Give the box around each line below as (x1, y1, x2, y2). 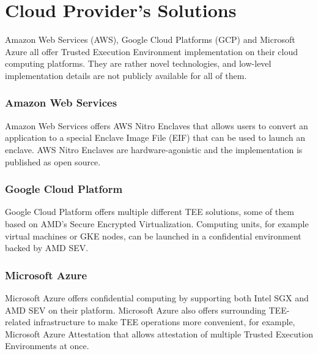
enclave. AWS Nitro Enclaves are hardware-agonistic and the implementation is (5, 143, 303, 156)
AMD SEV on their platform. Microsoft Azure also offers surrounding (5, 303, 266, 316)
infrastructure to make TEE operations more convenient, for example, (33, 315, 295, 328)
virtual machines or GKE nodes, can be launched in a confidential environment (5, 229, 301, 242)
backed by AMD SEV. (5, 241, 89, 254)
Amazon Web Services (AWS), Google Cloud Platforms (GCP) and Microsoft (5, 33, 295, 46)
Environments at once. (5, 339, 89, 352)
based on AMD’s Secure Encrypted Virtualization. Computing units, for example (5, 217, 309, 230)
